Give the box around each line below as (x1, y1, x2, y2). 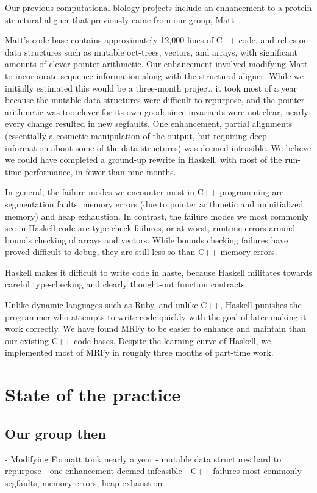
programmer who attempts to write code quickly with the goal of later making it (5, 310, 307, 323)
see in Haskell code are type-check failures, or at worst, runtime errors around (5, 221, 296, 234)
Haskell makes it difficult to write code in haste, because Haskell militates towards (5, 265, 312, 278)
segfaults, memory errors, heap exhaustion (5, 476, 163, 489)
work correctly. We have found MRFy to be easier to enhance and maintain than (5, 322, 306, 335)
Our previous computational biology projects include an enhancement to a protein (5, 1, 312, 13)
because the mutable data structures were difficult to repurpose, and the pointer (5, 93, 305, 106)
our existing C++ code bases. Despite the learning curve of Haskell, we (5, 334, 271, 347)
